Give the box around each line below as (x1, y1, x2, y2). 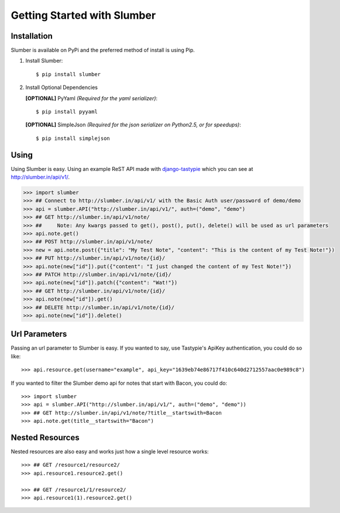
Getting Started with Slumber (11, 9, 156, 22)
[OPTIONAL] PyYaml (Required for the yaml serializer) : (25, 94, 158, 102)
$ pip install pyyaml (36, 108, 98, 115)
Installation (11, 31, 53, 41)
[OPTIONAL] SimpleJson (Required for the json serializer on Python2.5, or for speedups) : (25, 121, 241, 128)
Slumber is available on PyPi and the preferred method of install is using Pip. (11, 47, 195, 54)
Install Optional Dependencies (25, 84, 98, 91)
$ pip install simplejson (36, 135, 111, 142)
